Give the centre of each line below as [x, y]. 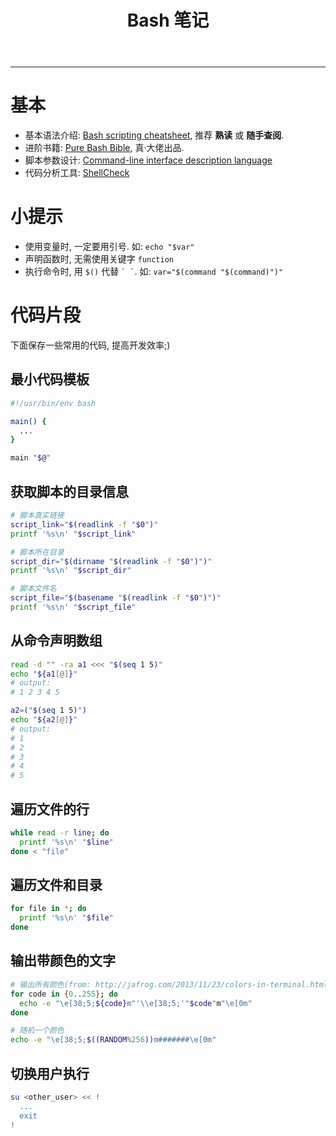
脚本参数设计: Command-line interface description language [148, 160]
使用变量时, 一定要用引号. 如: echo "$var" [109, 247]
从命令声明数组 [56, 641]
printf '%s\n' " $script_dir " [71, 571]
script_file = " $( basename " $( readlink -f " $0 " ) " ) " [116, 598]
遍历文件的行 [50, 809]
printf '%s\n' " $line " [66, 842]
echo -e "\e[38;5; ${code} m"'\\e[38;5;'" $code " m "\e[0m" [136, 1003]
